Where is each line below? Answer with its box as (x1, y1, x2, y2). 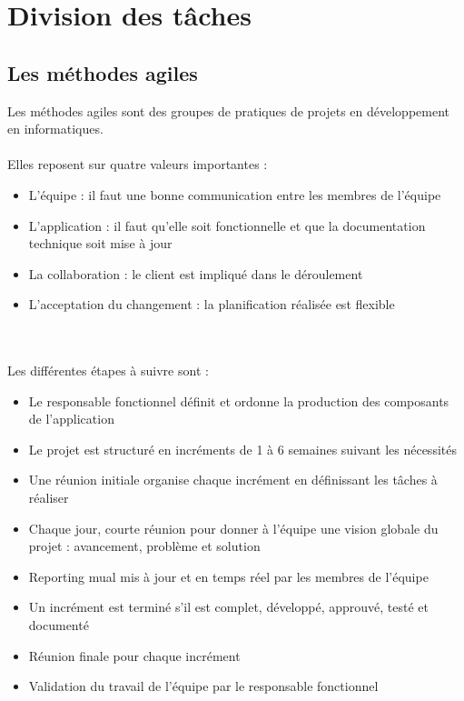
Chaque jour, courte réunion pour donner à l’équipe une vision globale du (28, 518, 439, 537)
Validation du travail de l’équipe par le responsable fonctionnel (28, 676, 379, 696)
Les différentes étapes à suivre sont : (7, 361, 209, 380)
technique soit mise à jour (28, 234, 173, 253)
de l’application (28, 409, 114, 428)
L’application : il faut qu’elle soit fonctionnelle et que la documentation (28, 215, 426, 235)
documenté (28, 616, 89, 635)
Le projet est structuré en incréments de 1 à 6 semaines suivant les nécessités (28, 439, 457, 458)
